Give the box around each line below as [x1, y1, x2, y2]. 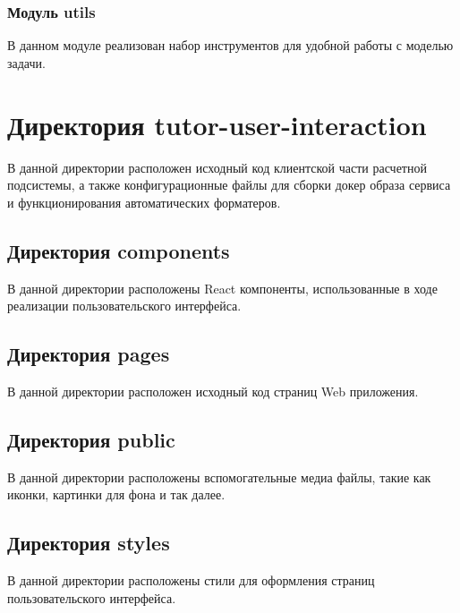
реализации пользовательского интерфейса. [7, 296, 242, 315]
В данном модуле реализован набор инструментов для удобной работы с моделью [7, 36, 454, 55]
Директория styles [7, 529, 170, 557]
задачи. [7, 53, 46, 72]
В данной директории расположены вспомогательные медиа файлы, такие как [7, 467, 431, 486]
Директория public [7, 425, 175, 453]
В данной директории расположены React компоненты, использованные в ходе [7, 278, 438, 297]
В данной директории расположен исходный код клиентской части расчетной [7, 158, 427, 176]
